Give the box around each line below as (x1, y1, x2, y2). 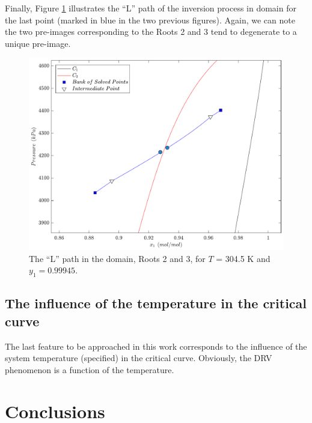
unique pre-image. (5, 37, 71, 49)
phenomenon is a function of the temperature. (5, 363, 174, 376)
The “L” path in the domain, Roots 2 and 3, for (29, 252, 206, 264)
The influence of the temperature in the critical (5, 294, 307, 312)
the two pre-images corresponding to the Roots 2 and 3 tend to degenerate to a (5, 25, 297, 38)
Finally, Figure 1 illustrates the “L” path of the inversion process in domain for (5, 2, 296, 14)
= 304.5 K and (216, 252, 271, 264)
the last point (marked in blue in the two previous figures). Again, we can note (5, 13, 295, 26)
